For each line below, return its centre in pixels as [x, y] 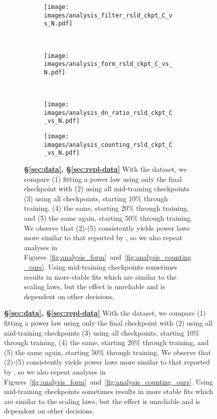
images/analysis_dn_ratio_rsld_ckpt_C [108, 113]
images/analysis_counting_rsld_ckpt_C [108, 145]
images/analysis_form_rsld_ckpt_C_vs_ [108, 64]
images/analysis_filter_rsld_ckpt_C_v [108, 15]
